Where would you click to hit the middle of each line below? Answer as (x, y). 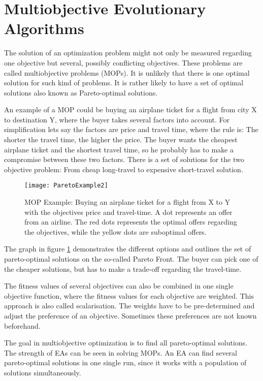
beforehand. (22, 325)
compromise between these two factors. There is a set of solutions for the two (124, 159)
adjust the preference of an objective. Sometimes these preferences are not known (130, 316)
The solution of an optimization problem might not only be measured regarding (128, 53)
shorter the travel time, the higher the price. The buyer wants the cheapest (121, 139)
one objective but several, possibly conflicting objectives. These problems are (123, 62)
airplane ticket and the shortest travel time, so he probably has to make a (119, 149)
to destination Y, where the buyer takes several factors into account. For (117, 119)
